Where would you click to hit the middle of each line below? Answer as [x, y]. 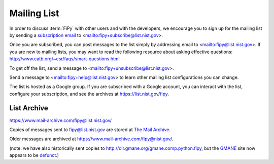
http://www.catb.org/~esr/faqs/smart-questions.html [64, 59]
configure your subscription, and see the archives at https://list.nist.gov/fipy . [89, 94]
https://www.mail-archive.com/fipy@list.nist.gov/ [60, 120]
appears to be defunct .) [34, 155]
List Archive [29, 108]
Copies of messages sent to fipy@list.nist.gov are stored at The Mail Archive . [90, 130]
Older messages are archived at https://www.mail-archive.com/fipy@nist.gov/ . [91, 139]
